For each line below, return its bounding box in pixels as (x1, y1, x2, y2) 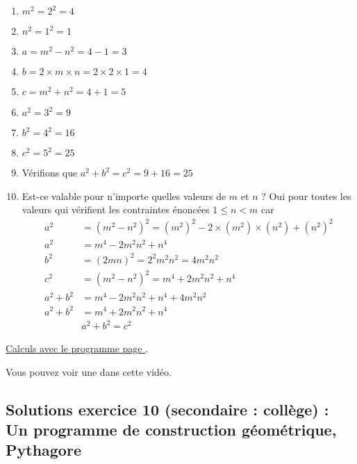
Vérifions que (22, 165, 78, 179)
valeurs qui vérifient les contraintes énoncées (22, 202, 210, 217)
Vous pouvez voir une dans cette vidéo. (6, 364, 172, 379)
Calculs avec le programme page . (6, 341, 149, 356)
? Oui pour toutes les (261, 188, 351, 203)
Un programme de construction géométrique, (6, 419, 337, 440)
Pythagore (6, 439, 81, 461)
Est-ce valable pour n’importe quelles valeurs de (22, 188, 226, 203)
